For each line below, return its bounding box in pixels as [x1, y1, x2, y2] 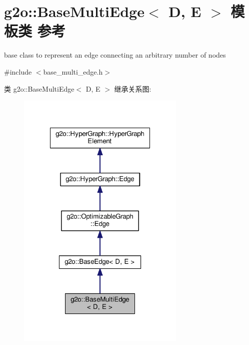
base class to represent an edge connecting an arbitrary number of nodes [4, 50, 226, 60]
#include [4, 66, 32, 77]
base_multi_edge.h [43, 66, 103, 77]
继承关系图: [114, 83, 151, 94]
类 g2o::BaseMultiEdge [4, 83, 74, 94]
